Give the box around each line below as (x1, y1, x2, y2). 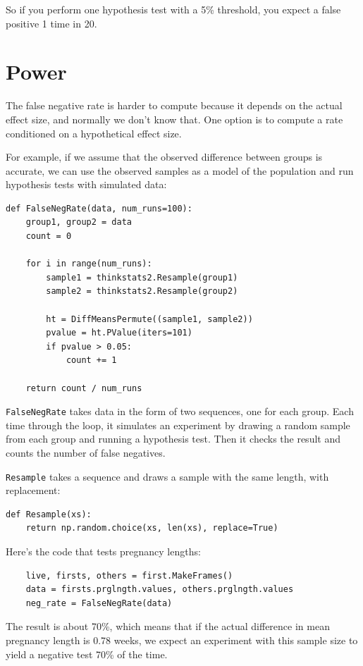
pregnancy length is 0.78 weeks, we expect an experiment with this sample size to (6, 633, 358, 648)
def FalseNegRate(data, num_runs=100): (6, 203, 192, 214)
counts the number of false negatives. (6, 445, 166, 460)
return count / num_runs (25, 383, 142, 393)
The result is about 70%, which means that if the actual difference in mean (6, 619, 330, 634)
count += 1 (66, 355, 117, 366)
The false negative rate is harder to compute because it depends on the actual (6, 98, 343, 113)
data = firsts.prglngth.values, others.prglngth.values (25, 584, 294, 595)
